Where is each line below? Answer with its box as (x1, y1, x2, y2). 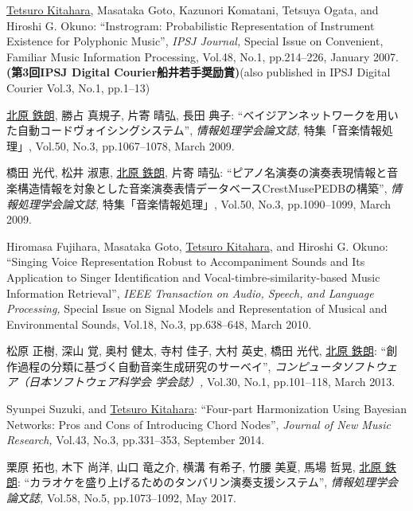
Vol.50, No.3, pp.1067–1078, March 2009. (35, 137, 235, 154)
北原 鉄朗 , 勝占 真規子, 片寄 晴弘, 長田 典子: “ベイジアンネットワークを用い (6, 106, 399, 123)
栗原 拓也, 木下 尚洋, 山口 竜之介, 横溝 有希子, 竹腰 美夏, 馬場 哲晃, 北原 (6, 458, 382, 474)
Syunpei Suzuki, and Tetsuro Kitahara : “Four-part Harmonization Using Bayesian (6, 400, 407, 417)
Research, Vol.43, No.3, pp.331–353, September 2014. (6, 431, 265, 448)
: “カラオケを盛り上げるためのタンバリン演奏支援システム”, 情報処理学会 (18, 474, 398, 490)
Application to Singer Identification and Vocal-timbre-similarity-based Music (6, 268, 380, 285)
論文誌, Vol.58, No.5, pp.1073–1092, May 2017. (6, 490, 237, 506)
